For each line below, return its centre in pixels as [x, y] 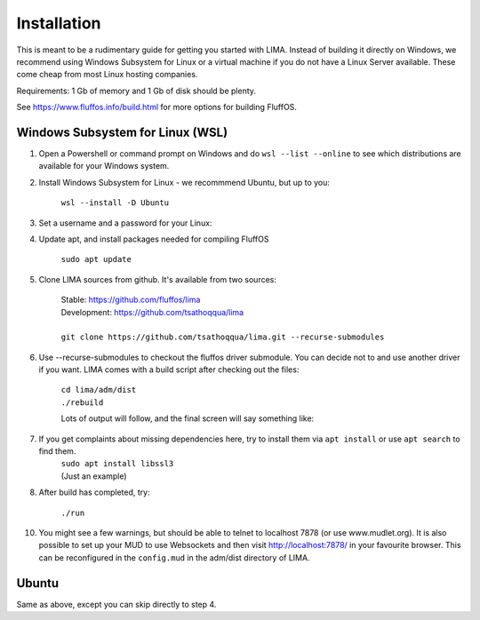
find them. [57, 451]
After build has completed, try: [94, 492]
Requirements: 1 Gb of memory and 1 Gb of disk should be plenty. [136, 91]
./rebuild [82, 402]
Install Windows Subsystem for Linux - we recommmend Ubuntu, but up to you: [184, 182]
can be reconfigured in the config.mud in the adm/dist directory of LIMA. [174, 557]
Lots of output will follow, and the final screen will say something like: [188, 418]
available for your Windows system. [104, 166]
